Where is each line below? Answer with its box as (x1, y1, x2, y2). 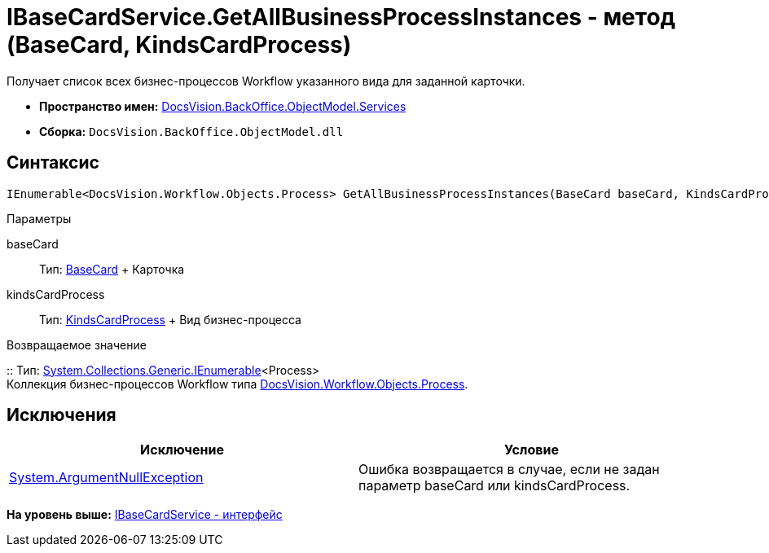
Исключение (140, 441, 224, 459)
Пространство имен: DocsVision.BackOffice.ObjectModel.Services (39, 99, 406, 113)
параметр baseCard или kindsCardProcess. (358, 477, 631, 494)
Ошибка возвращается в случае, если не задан (358, 461, 660, 478)
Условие (504, 441, 559, 459)
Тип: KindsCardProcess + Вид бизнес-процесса (39, 312, 301, 327)
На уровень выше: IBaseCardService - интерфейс (7, 507, 283, 522)
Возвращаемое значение (7, 337, 147, 352)
